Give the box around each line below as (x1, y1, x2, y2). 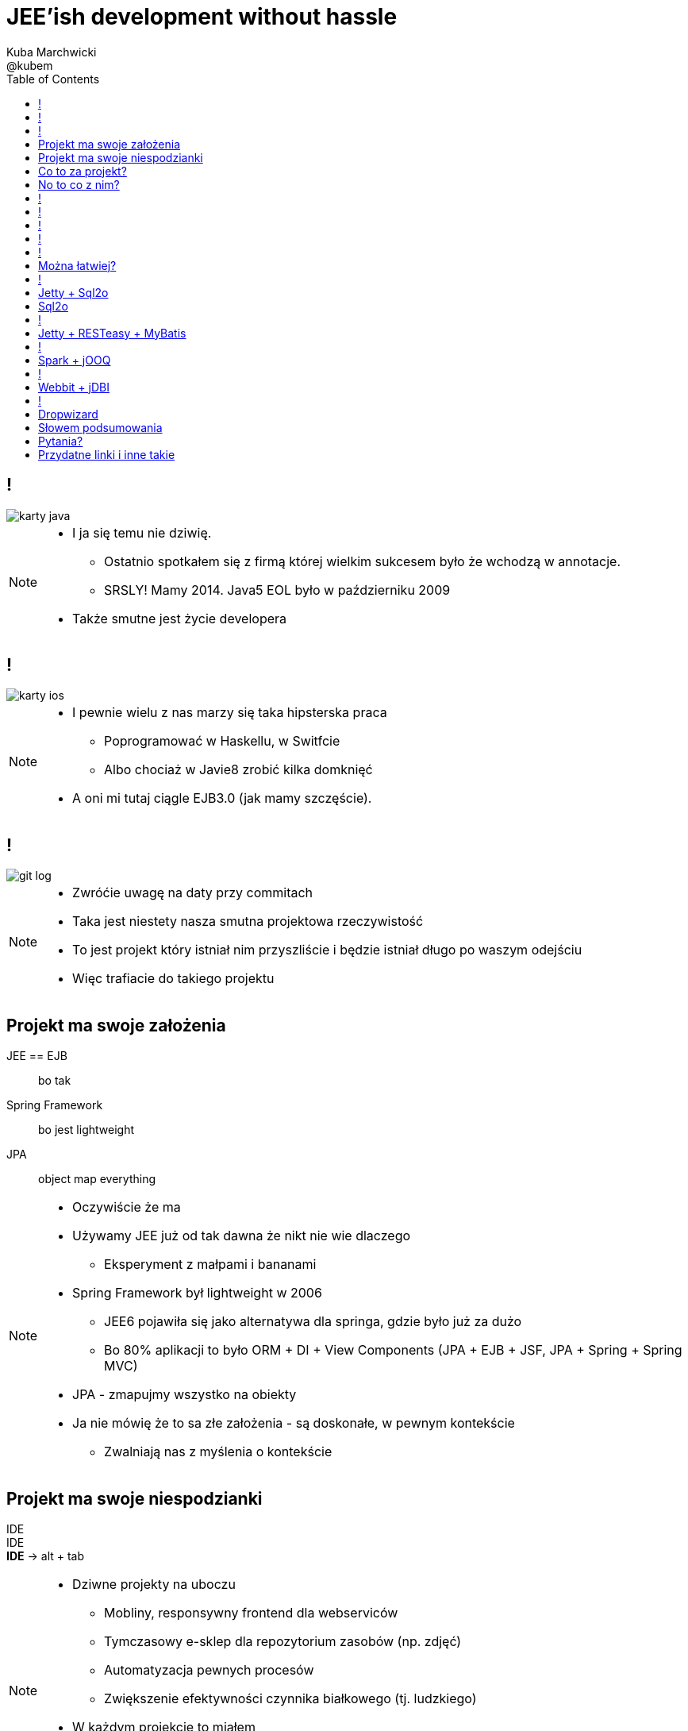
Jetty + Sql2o (38, 285, 109, 299)
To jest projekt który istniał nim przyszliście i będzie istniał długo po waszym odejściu (72, 942, 582, 958)
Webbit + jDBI (38, 380, 110, 394)
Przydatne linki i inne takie (38, 447, 175, 461)
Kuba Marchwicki (6, 44, 97, 59)
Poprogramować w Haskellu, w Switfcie (104, 733, 340, 750)
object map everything (38, 1172, 156, 1186)
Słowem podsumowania (38, 420, 163, 434)
